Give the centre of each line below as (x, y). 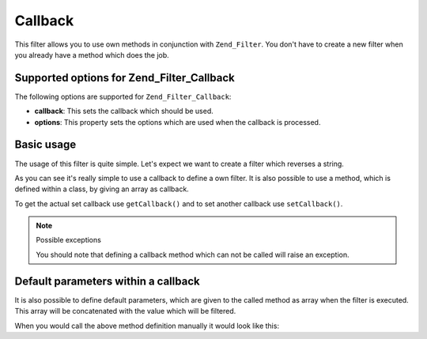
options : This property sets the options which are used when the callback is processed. (178, 122)
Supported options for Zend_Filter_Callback (125, 78)
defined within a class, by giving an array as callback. (102, 189)
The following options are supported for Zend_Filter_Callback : (123, 96)
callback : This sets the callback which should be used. (124, 111)
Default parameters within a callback (108, 281)
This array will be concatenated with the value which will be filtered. (125, 311)
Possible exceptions (69, 240)
